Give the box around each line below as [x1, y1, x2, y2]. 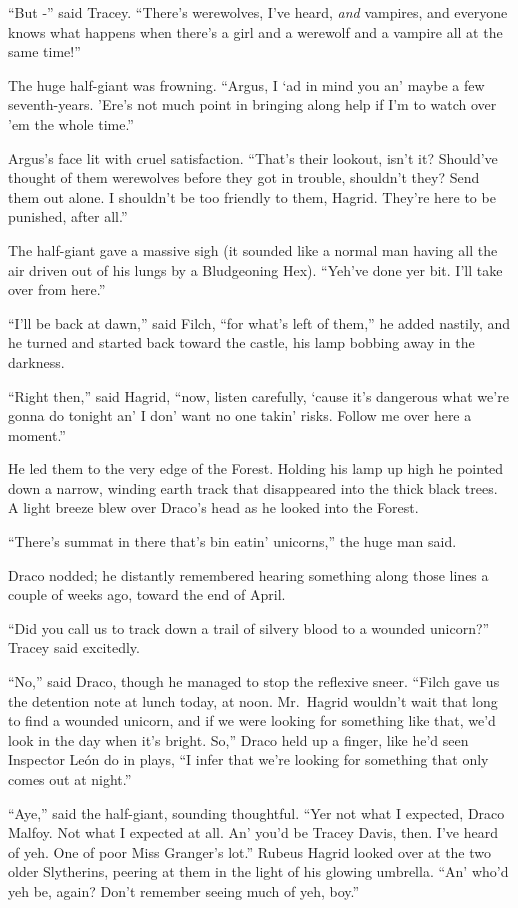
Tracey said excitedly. [8, 637, 140, 658]
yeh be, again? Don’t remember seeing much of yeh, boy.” [8, 880, 360, 901]
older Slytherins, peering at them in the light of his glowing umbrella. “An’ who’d [8, 861, 509, 882]
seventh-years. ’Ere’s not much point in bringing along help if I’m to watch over [8, 94, 497, 115]
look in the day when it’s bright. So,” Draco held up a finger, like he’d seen [8, 729, 469, 750]
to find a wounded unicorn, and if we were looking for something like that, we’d [8, 710, 496, 731]
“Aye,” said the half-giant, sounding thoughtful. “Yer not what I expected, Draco [8, 802, 505, 823]
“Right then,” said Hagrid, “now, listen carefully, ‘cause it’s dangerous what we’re [8, 385, 509, 406]
